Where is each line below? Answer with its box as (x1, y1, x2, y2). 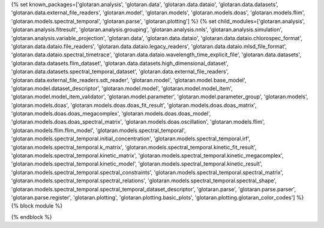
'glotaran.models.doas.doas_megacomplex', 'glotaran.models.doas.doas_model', (11, 110, 211, 117)
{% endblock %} (11, 213, 52, 220)
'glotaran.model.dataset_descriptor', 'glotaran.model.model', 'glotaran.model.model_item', (11, 85, 233, 92)
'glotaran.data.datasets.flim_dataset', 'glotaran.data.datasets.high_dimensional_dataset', (11, 59, 229, 67)
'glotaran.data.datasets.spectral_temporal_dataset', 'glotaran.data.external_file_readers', (11, 68, 229, 75)
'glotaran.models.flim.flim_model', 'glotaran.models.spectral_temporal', (11, 127, 186, 134)
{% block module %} (11, 202, 63, 209)
